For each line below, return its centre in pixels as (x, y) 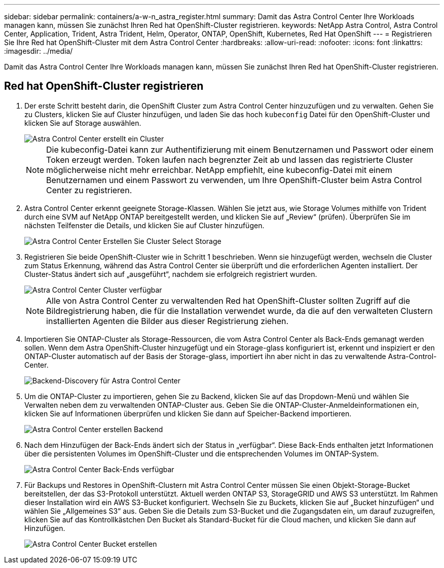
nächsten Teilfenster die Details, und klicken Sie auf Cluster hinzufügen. (144, 225)
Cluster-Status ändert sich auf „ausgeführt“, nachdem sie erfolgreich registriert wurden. (171, 274)
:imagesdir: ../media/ (39, 51)
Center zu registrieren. (89, 190)
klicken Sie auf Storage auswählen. (83, 123)
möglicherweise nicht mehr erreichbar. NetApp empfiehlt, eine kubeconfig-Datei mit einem (219, 170)
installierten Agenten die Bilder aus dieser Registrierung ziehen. (168, 321)
